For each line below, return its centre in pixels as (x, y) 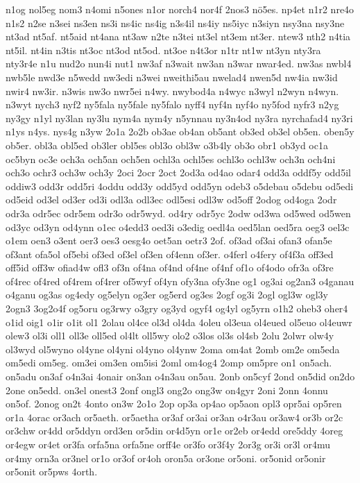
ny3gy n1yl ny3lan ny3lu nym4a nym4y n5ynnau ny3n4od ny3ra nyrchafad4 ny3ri (179, 118)
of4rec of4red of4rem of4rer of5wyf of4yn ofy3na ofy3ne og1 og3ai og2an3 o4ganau (180, 281)
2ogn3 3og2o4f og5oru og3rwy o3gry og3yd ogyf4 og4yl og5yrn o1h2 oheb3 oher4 (177, 308)
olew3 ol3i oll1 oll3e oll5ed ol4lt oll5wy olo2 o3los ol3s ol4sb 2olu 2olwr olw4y (170, 336)
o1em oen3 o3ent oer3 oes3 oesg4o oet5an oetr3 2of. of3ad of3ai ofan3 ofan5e (169, 240)
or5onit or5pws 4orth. (52, 472)
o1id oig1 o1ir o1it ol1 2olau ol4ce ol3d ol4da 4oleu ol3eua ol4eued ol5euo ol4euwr (179, 322)
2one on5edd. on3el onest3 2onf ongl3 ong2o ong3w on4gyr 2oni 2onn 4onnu (167, 390)
